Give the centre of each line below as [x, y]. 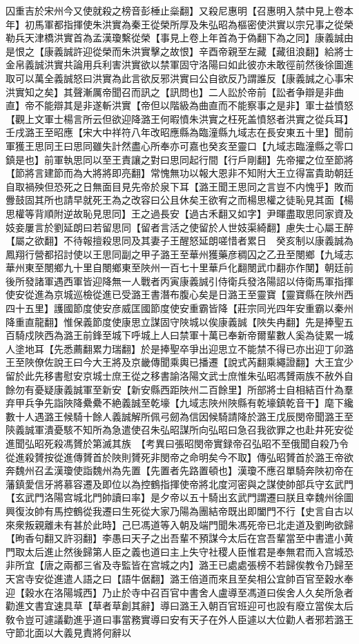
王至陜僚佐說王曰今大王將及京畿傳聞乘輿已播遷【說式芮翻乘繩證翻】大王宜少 [179, 362]
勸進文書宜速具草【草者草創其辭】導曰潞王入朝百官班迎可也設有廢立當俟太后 [179, 606]
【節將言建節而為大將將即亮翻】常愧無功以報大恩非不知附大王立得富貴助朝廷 [179, 173]
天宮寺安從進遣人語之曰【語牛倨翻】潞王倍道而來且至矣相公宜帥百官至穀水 [175, 578]
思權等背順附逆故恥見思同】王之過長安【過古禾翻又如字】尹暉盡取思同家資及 [179, 213]
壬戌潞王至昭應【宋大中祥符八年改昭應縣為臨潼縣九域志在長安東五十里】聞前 [179, 132]
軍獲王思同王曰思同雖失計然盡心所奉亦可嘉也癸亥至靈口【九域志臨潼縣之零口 [179, 145]
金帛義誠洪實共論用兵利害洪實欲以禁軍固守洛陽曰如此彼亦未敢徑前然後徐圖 [175, 65]
